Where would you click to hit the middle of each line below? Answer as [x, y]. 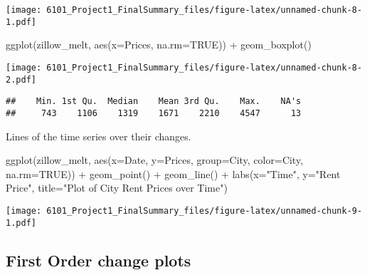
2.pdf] [21, 79]
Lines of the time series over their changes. [99, 136]
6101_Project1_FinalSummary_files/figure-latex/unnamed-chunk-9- [204, 211]
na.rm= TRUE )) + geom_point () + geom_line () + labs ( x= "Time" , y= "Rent [173, 173]
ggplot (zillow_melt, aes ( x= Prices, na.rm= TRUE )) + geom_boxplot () [159, 45]
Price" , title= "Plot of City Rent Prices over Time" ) [117, 188]
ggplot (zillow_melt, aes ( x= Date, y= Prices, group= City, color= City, [155, 160]
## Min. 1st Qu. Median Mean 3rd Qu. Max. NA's [154, 102]
